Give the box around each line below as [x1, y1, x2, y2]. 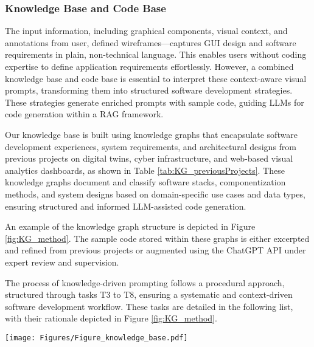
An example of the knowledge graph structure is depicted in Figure [5, 220, 256, 233]
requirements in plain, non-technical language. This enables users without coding [5, 48, 307, 61]
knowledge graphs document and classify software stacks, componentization [5, 176, 286, 188]
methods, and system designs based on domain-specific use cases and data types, [5, 187, 305, 200]
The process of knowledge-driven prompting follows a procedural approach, [5, 276, 285, 289]
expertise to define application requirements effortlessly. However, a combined [5, 60, 294, 72]
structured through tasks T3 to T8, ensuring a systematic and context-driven [5, 288, 293, 301]
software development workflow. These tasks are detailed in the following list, [5, 300, 293, 312]
